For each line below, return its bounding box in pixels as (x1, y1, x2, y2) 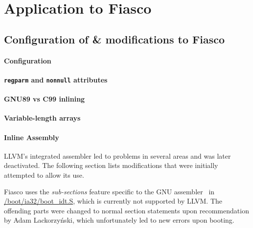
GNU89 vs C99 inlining (4, 94, 85, 104)
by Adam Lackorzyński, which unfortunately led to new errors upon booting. (4, 215, 234, 225)
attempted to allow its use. (4, 169, 84, 180)
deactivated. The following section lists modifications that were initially (4, 160, 218, 170)
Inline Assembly (4, 132, 59, 142)
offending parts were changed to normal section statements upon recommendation (4, 205, 249, 215)
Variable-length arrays (4, 113, 81, 123)
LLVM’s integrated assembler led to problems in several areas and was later (4, 150, 231, 161)
